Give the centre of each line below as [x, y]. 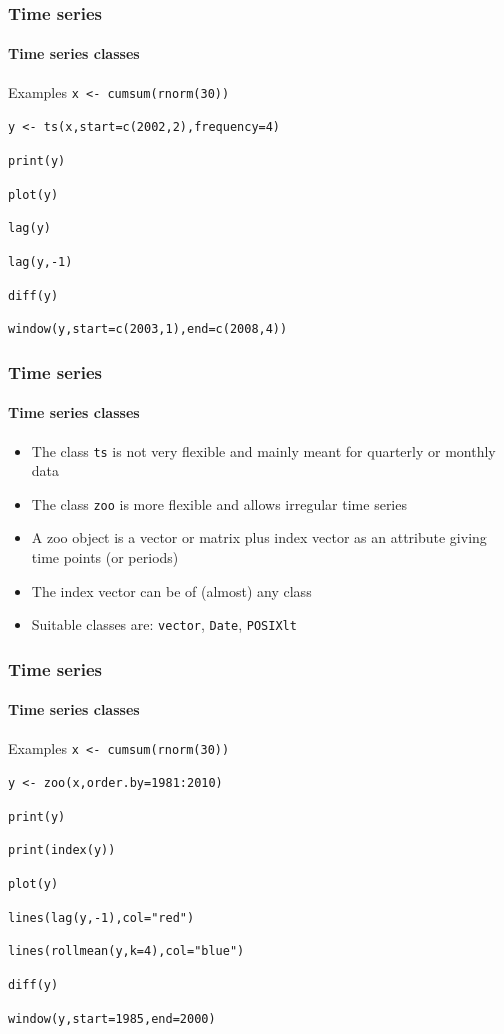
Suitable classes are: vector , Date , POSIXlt [164, 624]
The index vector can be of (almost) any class [171, 590]
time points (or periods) [105, 557]
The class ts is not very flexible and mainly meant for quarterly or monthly [263, 450]
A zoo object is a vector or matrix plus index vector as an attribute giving [259, 537]
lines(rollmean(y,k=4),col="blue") [126, 951]
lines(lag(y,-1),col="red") [101, 917]
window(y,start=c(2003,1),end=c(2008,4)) [148, 329]
